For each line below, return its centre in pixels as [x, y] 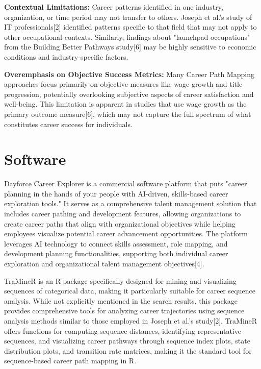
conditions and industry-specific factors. [66, 56]
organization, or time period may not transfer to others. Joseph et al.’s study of [128, 17]
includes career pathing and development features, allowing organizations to [123, 214]
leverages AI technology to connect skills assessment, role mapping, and [116, 243]
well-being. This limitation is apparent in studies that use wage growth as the [125, 104]
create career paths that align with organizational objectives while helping [120, 223]
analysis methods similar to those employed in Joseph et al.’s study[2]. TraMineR [131, 320]
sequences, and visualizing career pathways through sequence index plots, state [127, 341]
